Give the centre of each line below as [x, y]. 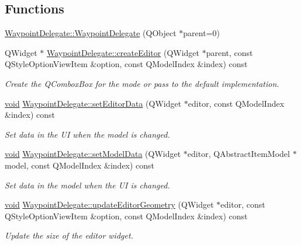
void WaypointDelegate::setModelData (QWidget [93, 154]
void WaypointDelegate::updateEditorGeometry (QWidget [109, 204]
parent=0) [201, 33]
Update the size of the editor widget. [69, 235]
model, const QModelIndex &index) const [80, 165]
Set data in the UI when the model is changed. [87, 134]
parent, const [229, 52]
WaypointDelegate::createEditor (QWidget [123, 52]
